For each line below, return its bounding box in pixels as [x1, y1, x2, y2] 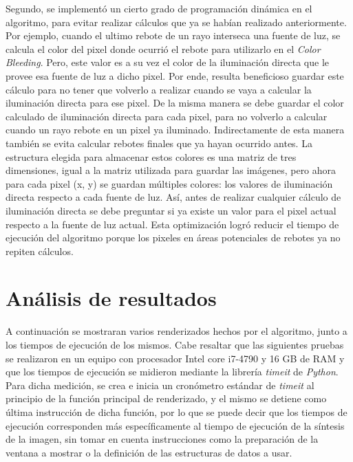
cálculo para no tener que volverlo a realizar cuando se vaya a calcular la [6, 82, 312, 96]
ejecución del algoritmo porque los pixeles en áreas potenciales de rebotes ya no [6, 230, 341, 245]
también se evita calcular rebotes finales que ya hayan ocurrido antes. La [6, 135, 312, 150]
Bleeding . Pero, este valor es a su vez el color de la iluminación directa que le [6, 55, 329, 69]
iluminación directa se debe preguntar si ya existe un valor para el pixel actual [6, 203, 336, 217]
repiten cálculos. [6, 243, 74, 258]
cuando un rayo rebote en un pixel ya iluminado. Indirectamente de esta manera [6, 122, 345, 137]
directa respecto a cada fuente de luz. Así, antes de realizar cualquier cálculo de [6, 190, 341, 204]
